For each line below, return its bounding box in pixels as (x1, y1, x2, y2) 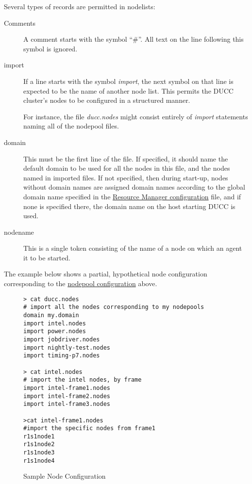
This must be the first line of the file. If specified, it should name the (23, 153, 228, 163)
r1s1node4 (23, 457, 55, 464)
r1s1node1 (23, 433, 55, 440)
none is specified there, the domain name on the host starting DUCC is (23, 201, 235, 211)
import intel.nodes (23, 320, 86, 327)
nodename (4, 226, 34, 237)
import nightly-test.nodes (23, 344, 110, 351)
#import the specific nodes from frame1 (23, 425, 156, 432)
